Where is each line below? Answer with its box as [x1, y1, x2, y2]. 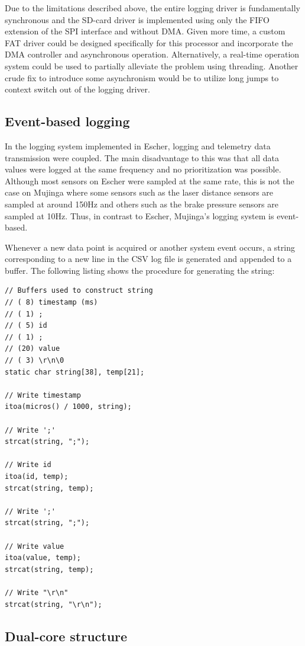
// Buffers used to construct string [5, 286, 153, 295]
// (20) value [5, 344, 60, 353]
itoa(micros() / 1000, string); [5, 402, 132, 411]
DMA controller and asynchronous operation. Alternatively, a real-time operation [5, 48, 300, 60]
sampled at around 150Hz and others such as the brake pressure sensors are [5, 197, 278, 210]
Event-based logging [5, 112, 130, 130]
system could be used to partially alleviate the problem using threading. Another [5, 59, 298, 72]
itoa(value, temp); [5, 554, 81, 562]
